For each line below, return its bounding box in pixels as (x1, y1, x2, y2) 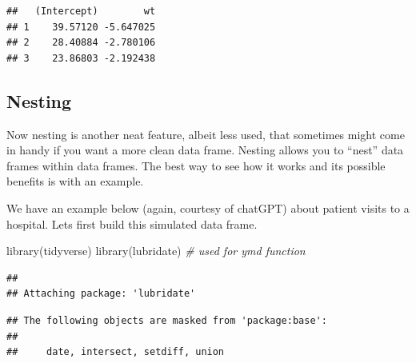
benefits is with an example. (6, 173, 144, 189)
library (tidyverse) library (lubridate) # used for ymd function (6, 242, 306, 259)
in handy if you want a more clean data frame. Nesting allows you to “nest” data (6, 142, 404, 158)
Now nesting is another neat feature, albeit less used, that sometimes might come (6, 126, 405, 142)
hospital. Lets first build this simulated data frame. (6, 215, 258, 232)
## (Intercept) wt (6, 6, 156, 17)
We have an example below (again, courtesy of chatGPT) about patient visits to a (6, 199, 410, 216)
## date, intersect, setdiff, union (6, 346, 225, 358)
